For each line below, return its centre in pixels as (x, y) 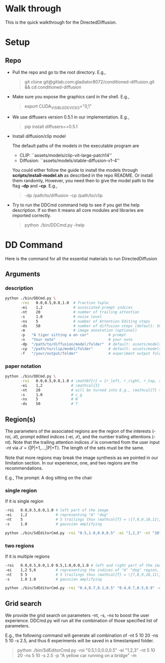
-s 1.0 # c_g (51, 395)
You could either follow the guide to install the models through (75, 170)
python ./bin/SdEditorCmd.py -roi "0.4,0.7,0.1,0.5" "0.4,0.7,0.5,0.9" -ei (84, 588)
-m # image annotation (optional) (79, 331)
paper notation (23, 366)
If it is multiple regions (27, 556)
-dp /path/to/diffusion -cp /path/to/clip (64, 195)
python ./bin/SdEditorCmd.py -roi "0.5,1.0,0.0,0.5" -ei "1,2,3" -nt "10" (83, 533)
